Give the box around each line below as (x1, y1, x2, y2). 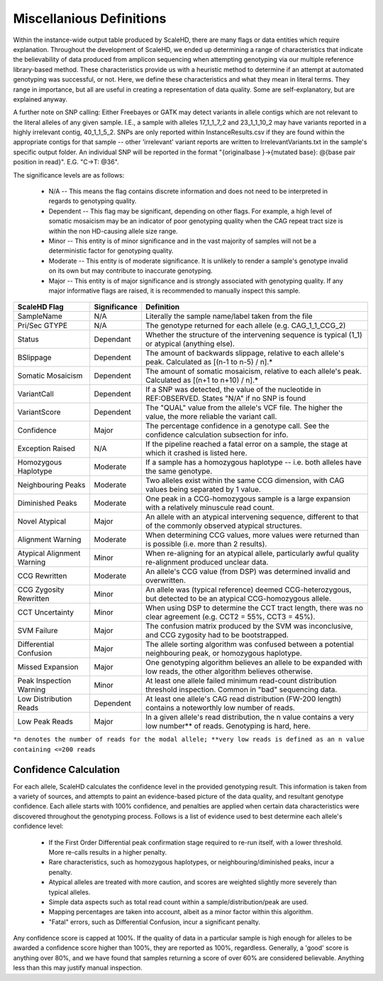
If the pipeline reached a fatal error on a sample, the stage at (145, 439, 348, 449)
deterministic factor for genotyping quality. (48, 246, 174, 255)
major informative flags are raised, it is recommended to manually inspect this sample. (48, 286, 301, 295)
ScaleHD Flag (17, 302, 64, 312)
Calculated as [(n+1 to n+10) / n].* (145, 375, 259, 385)
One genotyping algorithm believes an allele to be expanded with (145, 658, 363, 668)
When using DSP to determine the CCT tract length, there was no (145, 603, 364, 613)
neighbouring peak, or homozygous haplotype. (145, 649, 303, 658)
